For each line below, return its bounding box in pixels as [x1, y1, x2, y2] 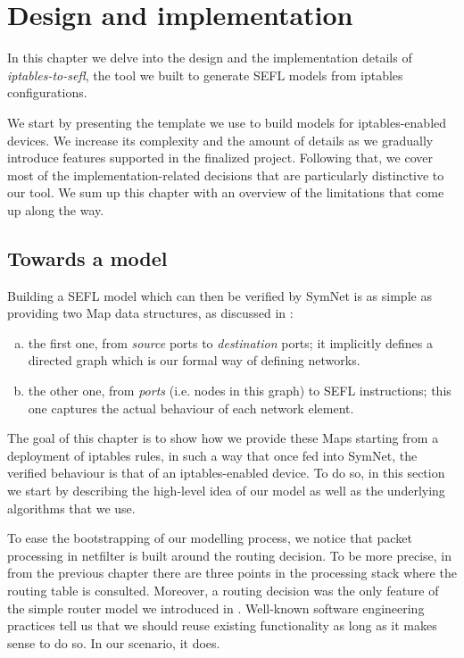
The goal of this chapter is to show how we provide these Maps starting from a [7, 429, 439, 447]
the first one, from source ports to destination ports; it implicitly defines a [28, 333, 433, 352]
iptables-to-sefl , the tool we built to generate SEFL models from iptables [7, 65, 403, 84]
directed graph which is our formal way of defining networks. [28, 351, 360, 370]
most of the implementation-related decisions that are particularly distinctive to [7, 165, 444, 184]
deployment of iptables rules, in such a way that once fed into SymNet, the [7, 446, 418, 464]
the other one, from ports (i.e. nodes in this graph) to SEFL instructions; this [28, 381, 452, 400]
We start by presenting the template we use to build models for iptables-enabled [7, 112, 447, 131]
